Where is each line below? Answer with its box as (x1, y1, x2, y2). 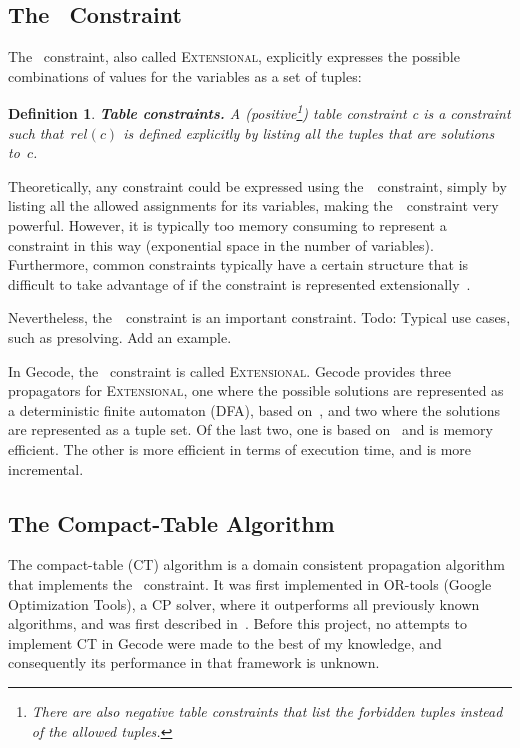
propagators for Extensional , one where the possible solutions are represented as (8, 380, 504, 401)
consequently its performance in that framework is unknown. (8, 652, 380, 673)
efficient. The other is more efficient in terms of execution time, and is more (8, 438, 472, 459)
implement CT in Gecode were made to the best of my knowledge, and (8, 632, 442, 653)
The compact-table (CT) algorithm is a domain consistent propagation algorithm (8, 554, 505, 575)
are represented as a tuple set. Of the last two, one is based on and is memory (8, 419, 493, 440)
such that (8, 122, 64, 143)
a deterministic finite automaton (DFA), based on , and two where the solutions (8, 399, 500, 420)
